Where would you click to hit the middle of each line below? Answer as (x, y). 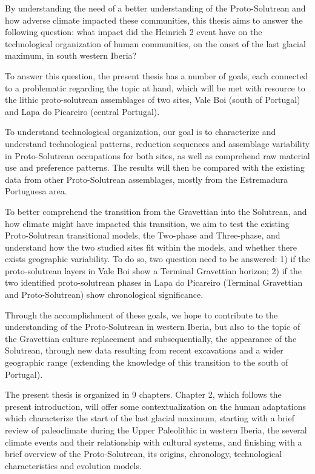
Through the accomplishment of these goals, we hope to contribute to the (141, 314)
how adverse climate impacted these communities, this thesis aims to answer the (154, 20)
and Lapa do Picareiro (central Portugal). (82, 111)
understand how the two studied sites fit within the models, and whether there (151, 247)
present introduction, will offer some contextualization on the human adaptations (155, 406)
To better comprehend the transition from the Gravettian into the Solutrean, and (156, 211)
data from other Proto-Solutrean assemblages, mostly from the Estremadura (146, 179)
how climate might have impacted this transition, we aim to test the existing (147, 223)
